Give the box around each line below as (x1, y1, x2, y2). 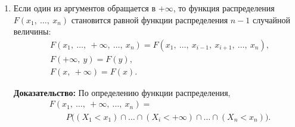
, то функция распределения (173, 2, 275, 14)
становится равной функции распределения (71, 13, 228, 26)
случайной (253, 13, 290, 26)
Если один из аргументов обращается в (13, 2, 156, 14)
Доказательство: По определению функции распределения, (13, 86, 231, 98)
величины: (13, 25, 51, 38)
